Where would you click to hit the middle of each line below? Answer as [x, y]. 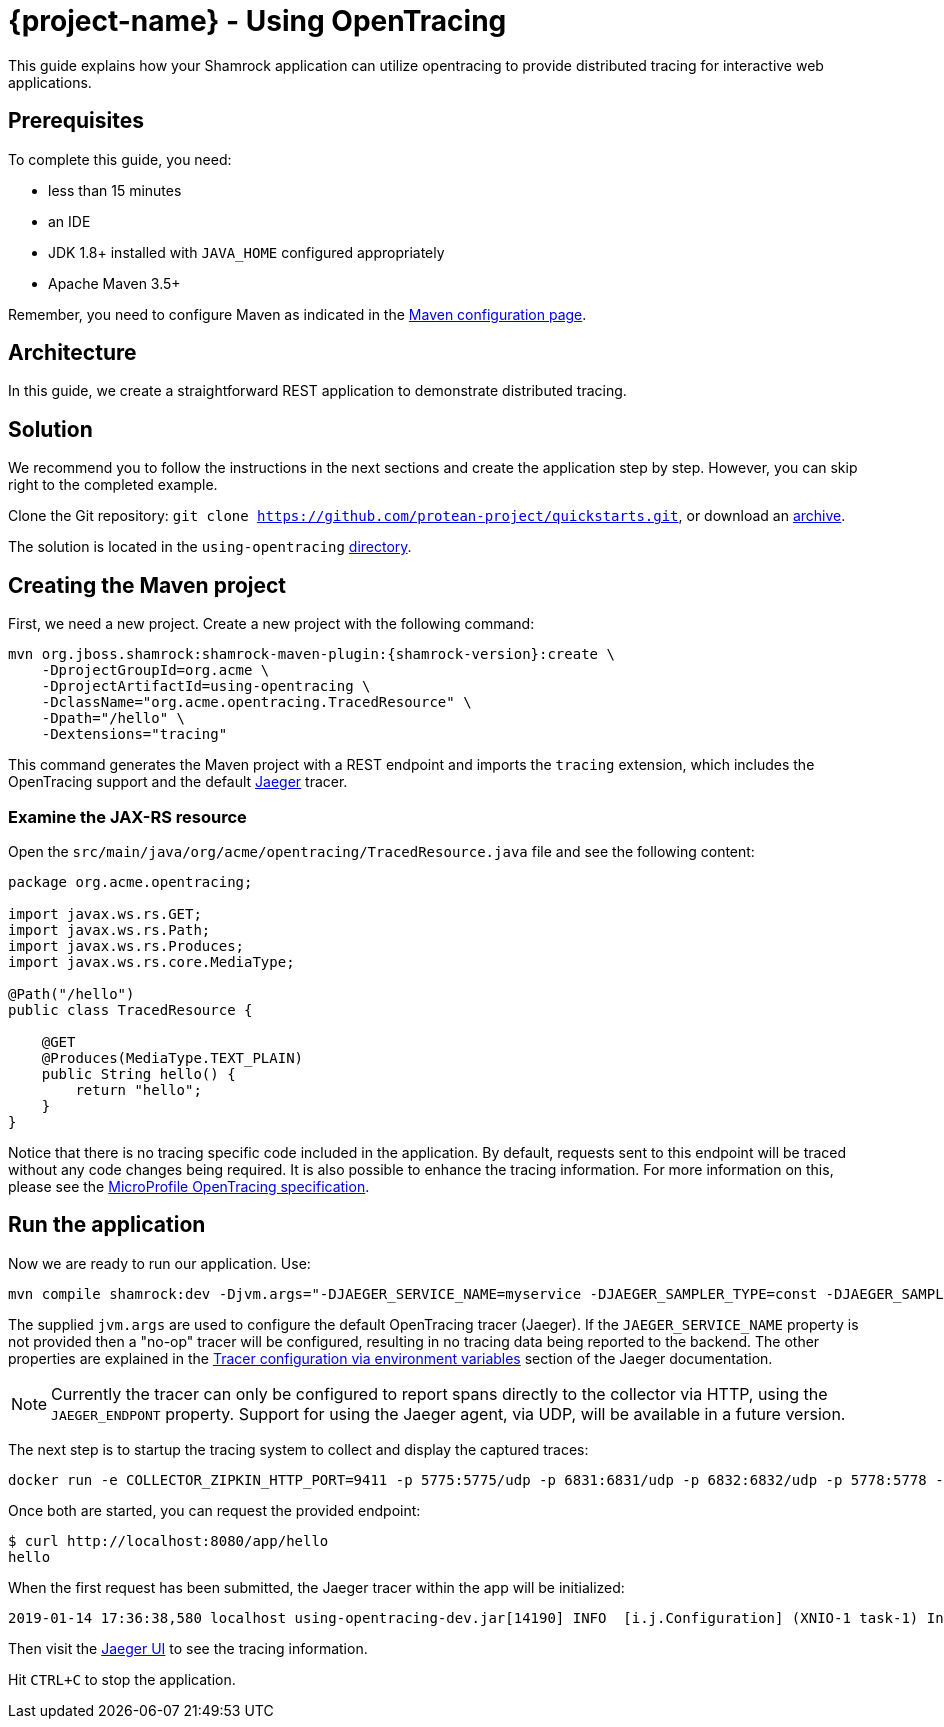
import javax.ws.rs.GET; [105, 913]
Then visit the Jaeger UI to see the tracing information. [188, 1648]
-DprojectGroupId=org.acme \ [155, 670]
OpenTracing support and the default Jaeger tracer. [178, 782]
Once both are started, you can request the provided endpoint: [214, 1510]
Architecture [72, 353]
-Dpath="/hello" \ [113, 718]
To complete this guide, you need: [120, 159]
